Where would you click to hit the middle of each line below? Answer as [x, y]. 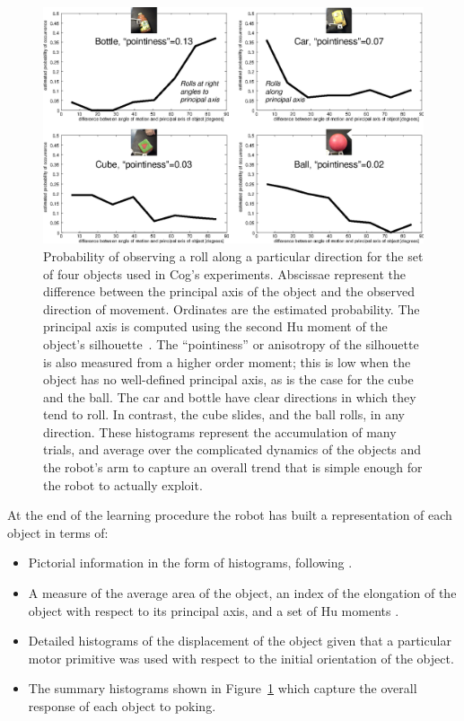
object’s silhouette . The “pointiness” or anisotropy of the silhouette [231, 343]
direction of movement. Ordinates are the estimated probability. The [232, 308]
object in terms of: [58, 532]
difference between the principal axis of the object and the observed [229, 291]
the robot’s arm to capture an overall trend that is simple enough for [233, 467]
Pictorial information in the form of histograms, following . [190, 563]
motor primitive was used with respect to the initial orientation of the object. [241, 658]
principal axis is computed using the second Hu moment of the [215, 326]
